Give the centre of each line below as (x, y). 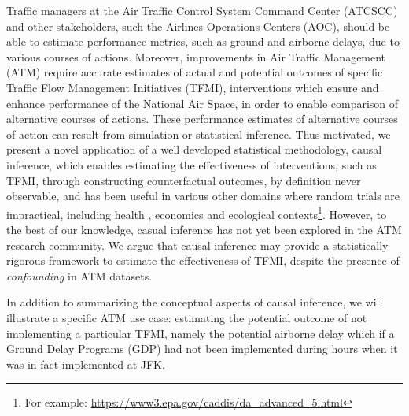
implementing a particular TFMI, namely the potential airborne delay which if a (201, 333)
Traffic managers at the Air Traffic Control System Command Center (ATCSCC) (202, 10)
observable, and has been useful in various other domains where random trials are (203, 196)
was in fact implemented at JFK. (86, 364)
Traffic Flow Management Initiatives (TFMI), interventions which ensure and (193, 87)
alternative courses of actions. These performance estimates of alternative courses (202, 119)
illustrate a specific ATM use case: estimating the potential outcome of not (187, 317)
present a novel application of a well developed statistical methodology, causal (194, 149)
